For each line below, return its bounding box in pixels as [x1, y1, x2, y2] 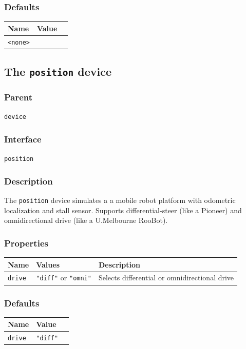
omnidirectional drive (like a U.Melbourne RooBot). [4, 215, 168, 225]
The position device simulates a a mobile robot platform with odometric [4, 195, 236, 206]
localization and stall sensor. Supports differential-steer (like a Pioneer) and [4, 204, 242, 215]
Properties [4, 236, 48, 249]
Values [36, 259, 60, 270]
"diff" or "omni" [36, 272, 91, 283]
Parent [4, 91, 33, 103]
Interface [4, 132, 42, 145]
